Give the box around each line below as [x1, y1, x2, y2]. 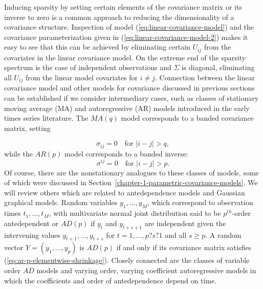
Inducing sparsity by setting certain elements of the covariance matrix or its [4, 2, 242, 12]
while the [4, 148, 33, 159]
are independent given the [144, 217, 226, 228]
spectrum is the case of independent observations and [4, 62, 171, 73]
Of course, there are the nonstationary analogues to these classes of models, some [4, 167, 259, 177]
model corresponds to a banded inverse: [64, 148, 188, 159]
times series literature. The [4, 113, 89, 123]
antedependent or [4, 217, 59, 228]
